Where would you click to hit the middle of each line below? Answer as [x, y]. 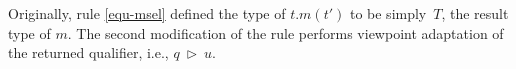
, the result [475, 13]
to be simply [388, 13]
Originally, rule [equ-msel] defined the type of [147, 13]
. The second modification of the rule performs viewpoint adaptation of [285, 32]
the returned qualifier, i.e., [88, 52]
